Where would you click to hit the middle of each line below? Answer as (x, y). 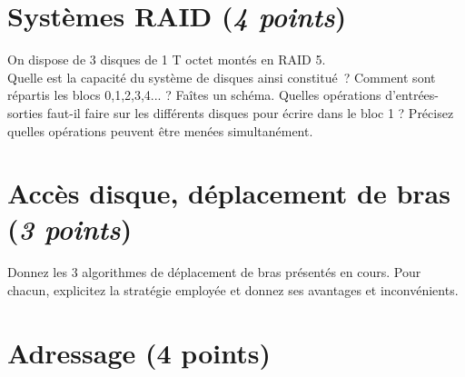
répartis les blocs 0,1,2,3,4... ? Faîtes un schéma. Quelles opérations (194, 95)
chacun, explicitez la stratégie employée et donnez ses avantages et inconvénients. (233, 290)
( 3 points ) (70, 229)
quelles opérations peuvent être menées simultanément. (160, 130)
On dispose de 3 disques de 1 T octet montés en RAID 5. (167, 60)
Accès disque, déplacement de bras (229, 193)
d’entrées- (412, 95)
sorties (25, 112)
